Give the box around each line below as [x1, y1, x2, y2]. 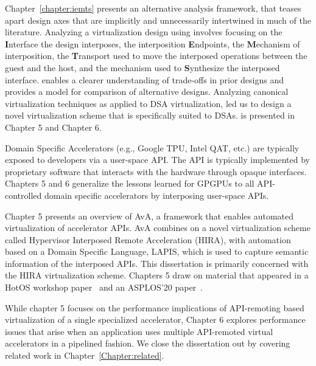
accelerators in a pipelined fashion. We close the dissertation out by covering [5, 337, 290, 350]
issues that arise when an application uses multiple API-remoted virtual [5, 325, 273, 337]
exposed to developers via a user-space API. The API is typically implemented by [5, 153, 310, 166]
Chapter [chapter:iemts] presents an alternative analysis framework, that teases [5, 2, 301, 14]
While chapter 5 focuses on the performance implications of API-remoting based [5, 301, 304, 314]
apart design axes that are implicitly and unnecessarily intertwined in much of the [5, 13, 311, 26]
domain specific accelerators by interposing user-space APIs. [44, 188, 269, 201]
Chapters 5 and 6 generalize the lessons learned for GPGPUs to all [5, 177, 255, 190]
